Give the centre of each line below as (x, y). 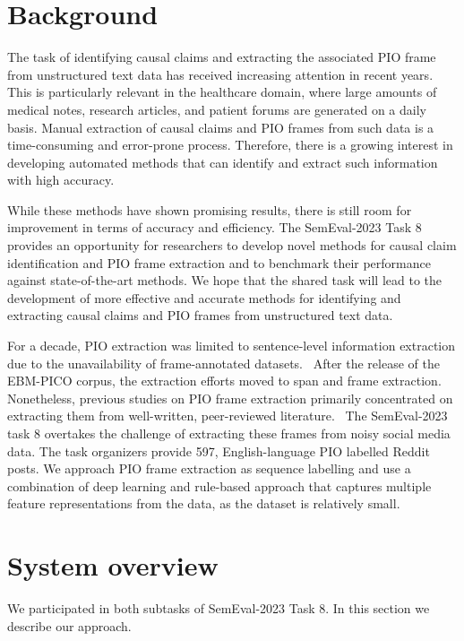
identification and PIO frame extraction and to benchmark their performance (219, 262)
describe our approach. (69, 625)
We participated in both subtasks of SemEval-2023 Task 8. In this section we (219, 608)
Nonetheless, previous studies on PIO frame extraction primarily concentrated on (230, 398)
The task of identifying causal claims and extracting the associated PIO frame (222, 57)
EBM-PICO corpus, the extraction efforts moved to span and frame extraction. (224, 381)
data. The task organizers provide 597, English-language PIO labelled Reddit (219, 450)
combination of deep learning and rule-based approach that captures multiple (219, 485)
